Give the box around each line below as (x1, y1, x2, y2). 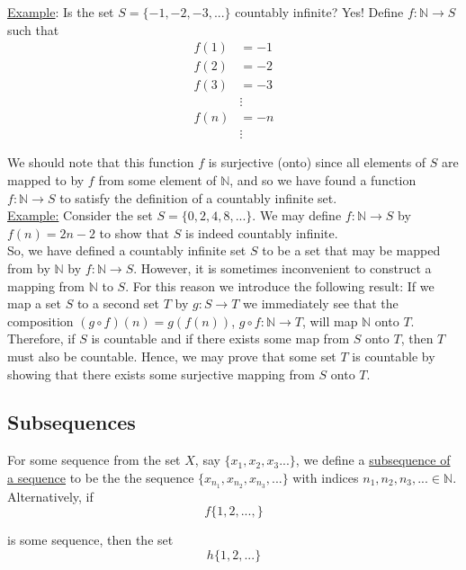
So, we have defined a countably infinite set (7, 241, 246, 260)
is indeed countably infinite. (184, 223, 338, 242)
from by (7, 258, 50, 277)
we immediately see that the (243, 294, 399, 313)
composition (7, 311, 74, 330)
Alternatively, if (7, 486, 94, 505)
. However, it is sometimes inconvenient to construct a (133, 258, 432, 277)
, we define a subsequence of (295, 450, 451, 469)
